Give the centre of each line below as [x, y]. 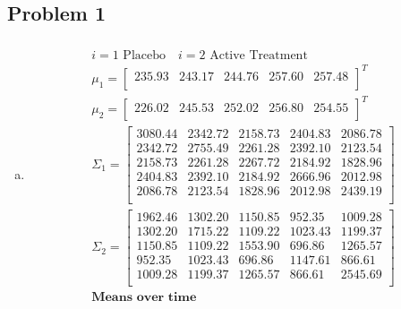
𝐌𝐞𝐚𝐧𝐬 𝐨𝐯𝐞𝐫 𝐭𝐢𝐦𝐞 [144, 297]
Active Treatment [259, 56]
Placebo [145, 56]
